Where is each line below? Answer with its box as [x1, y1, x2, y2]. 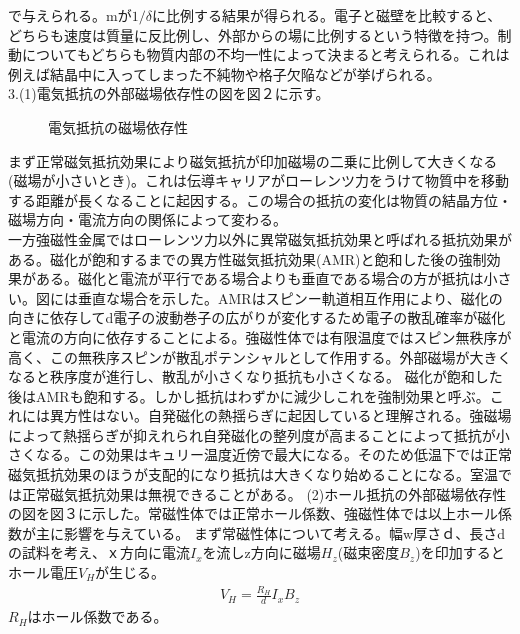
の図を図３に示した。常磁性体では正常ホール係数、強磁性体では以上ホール [8, 503, 498, 524]
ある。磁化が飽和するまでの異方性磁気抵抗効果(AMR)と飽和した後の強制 [8, 248, 487, 269]
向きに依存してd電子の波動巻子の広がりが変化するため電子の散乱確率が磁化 [8, 307, 506, 328]
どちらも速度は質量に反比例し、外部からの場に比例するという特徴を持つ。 [8, 24, 498, 45]
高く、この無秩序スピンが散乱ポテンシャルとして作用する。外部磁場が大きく [8, 346, 512, 367]
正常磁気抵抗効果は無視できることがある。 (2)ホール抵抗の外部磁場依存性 [21, 483, 507, 504]
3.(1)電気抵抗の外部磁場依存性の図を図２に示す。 [8, 83, 330, 104]
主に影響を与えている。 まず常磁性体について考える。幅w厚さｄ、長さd [35, 522, 506, 543]
